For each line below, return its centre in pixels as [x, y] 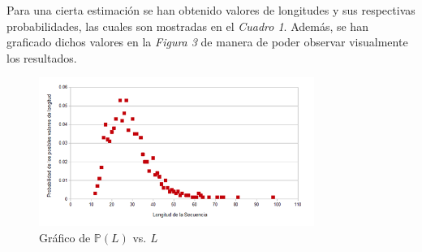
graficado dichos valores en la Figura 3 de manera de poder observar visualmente [207, 42]
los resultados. [42, 57]
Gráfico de [65, 237]
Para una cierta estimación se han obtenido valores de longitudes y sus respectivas [211, 10]
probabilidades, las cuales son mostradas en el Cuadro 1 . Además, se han [187, 26]
